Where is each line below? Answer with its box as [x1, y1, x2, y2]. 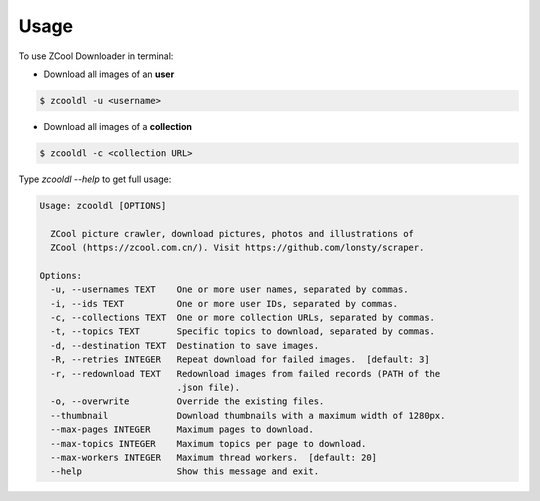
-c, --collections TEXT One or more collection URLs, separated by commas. [50, 311, 435, 323]
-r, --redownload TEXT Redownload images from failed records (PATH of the [50, 368, 441, 379]
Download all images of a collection [43, 120, 192, 132]
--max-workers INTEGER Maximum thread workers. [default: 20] [50, 451, 378, 463]
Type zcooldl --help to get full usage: [18, 173, 172, 185]
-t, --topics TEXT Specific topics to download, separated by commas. [50, 326, 435, 337]
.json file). [176, 381, 240, 393]
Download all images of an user [43, 68, 175, 80]
